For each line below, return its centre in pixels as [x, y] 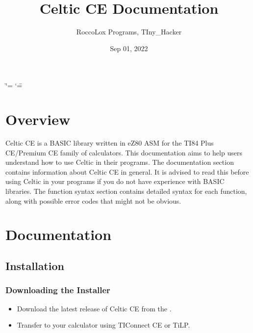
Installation [35, 265]
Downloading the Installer [58, 290]
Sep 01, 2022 [129, 48]
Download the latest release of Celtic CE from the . [94, 308]
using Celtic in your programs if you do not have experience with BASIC [115, 181]
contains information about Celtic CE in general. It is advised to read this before [127, 171]
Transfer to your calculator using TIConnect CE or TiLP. [103, 325]
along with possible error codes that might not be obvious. [93, 200]
